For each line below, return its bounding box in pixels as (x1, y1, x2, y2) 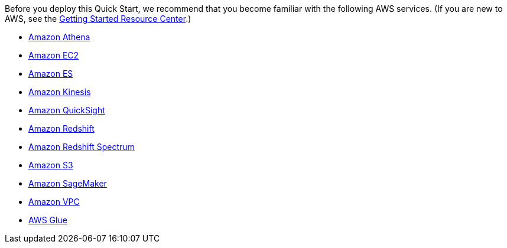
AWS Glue (28, 215, 67, 225)
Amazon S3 (28, 160, 73, 170)
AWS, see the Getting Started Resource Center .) (5, 14, 191, 24)
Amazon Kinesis (28, 87, 91, 97)
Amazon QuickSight (28, 105, 105, 115)
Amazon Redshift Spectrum (28, 142, 135, 152)
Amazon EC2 (28, 50, 79, 60)
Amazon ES (28, 68, 73, 79)
